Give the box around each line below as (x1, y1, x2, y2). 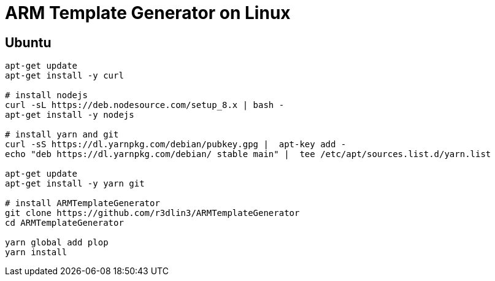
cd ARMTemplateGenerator (5, 218, 124, 228)
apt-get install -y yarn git (5, 179, 145, 189)
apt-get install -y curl (5, 71, 124, 81)
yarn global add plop (5, 237, 109, 248)
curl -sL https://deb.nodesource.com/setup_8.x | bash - (5, 100, 285, 110)
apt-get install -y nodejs (5, 110, 134, 120)
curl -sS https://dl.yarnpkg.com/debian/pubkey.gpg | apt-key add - (5, 139, 347, 150)
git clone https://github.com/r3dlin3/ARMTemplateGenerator (5, 208, 300, 218)
